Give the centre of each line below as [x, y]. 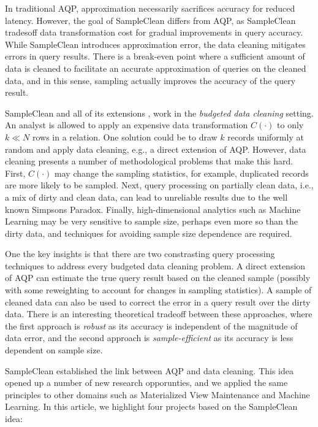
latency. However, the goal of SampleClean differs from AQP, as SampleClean [150, 20]
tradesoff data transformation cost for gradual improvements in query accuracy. [154, 32]
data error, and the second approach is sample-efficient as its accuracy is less [149, 338]
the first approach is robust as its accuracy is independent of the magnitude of [151, 325]
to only [290, 125]
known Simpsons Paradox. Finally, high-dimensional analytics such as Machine [153, 209]
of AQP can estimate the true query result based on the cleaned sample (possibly [158, 278]
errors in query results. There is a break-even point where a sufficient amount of [155, 56]
